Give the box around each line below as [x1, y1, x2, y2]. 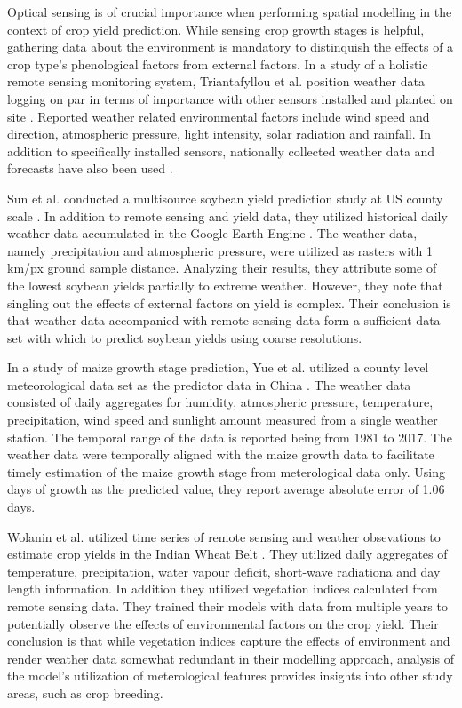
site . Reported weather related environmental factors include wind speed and [7, 107, 430, 125]
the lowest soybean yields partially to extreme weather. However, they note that [7, 275, 443, 294]
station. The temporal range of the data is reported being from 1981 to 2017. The [7, 427, 452, 446]
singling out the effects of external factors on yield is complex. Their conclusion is [7, 293, 451, 312]
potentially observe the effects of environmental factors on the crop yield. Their [7, 614, 439, 632]
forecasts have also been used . [7, 159, 173, 178]
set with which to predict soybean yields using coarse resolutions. [7, 328, 362, 346]
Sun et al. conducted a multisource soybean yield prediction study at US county [7, 188, 443, 207]
